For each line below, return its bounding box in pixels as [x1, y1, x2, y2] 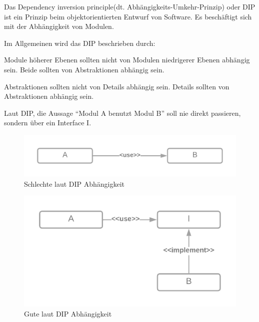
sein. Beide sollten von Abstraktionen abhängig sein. [4, 64, 164, 74]
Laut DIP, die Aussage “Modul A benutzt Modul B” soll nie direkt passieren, [4, 107, 241, 118]
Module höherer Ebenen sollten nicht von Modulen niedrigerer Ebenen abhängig [4, 54, 250, 65]
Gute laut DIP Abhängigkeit [24, 309, 112, 319]
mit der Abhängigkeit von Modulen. [4, 21, 114, 31]
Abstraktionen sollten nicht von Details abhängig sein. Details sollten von [4, 81, 229, 91]
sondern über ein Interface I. [4, 117, 91, 128]
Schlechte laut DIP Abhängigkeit [24, 178, 125, 189]
